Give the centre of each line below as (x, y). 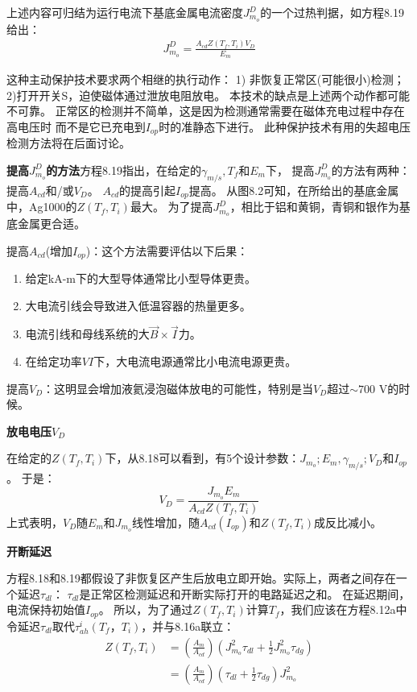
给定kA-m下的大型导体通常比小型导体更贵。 (141, 278)
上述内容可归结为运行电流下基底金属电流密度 (125, 12)
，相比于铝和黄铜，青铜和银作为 (314, 207)
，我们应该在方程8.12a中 (343, 609)
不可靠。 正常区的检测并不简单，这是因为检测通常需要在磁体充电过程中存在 (206, 111)
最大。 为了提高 (171, 207)
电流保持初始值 (46, 609)
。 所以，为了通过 (146, 609)
